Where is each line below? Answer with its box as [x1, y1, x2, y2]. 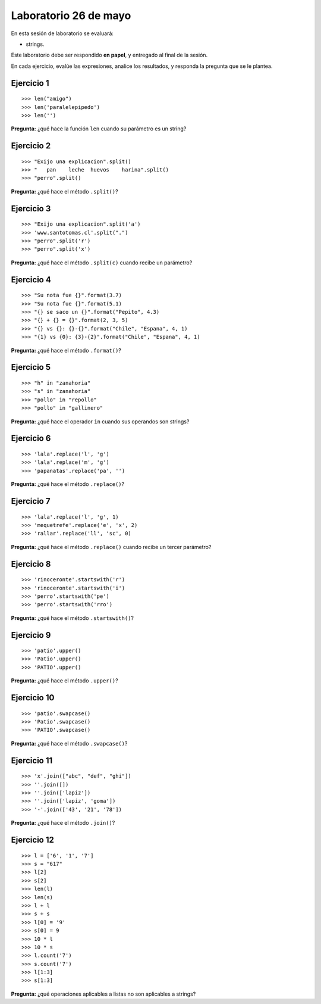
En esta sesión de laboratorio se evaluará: [11, 30, 114, 37]
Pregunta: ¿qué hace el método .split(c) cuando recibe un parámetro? [11, 259, 193, 266]
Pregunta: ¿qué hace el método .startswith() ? [11, 614, 134, 622]
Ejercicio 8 [11, 559, 51, 569]
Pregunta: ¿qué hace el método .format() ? [11, 347, 122, 354]
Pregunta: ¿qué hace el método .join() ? [11, 819, 115, 827]
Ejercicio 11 [11, 755, 53, 765]
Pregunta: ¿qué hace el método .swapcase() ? [11, 740, 128, 747]
